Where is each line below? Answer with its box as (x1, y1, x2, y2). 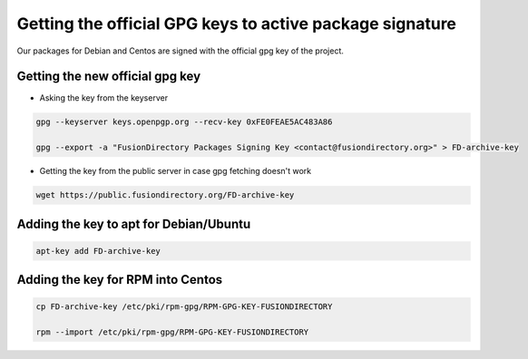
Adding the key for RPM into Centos (16, 272, 223, 287)
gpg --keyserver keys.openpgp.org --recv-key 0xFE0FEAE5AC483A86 (35, 117, 333, 127)
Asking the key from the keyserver (39, 92, 168, 103)
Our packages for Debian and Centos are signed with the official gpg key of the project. (16, 45, 344, 56)
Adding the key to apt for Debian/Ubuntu (16, 216, 251, 231)
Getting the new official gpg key (16, 69, 201, 84)
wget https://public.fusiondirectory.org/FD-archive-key (35, 190, 295, 200)
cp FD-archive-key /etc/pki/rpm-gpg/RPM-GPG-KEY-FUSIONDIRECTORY (35, 302, 333, 312)
